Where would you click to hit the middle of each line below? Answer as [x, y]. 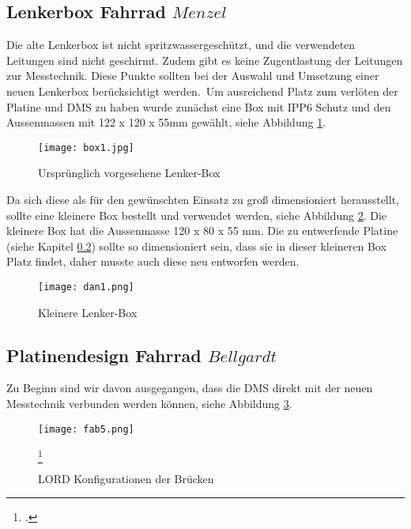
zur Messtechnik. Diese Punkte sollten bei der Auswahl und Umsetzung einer [193, 76]
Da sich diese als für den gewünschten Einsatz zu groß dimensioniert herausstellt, [203, 200]
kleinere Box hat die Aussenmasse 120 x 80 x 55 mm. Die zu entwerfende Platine [202, 230]
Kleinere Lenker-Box [88, 312]
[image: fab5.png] [86, 429]
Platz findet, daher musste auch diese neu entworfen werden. [153, 261]
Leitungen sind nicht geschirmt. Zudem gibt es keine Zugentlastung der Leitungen [205, 60]
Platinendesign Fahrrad [104, 355]
